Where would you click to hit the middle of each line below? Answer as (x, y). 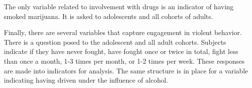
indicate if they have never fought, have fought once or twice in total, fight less (121, 51)
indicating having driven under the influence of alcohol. (86, 80)
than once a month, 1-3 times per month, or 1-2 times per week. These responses (124, 61)
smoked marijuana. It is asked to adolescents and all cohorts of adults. (109, 16)
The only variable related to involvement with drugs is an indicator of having (119, 6)
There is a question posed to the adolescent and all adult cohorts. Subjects (115, 42)
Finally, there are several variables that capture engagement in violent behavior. (123, 32)
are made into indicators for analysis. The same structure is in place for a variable (126, 70)
